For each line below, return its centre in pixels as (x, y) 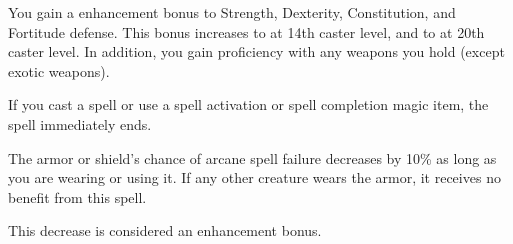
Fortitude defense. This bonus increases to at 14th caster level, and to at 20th (246, 31)
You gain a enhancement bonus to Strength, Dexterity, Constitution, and (232, 12)
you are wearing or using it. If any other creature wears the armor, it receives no (254, 177)
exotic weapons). (59, 70)
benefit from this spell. (77, 196)
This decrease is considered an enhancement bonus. (165, 230)
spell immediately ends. (80, 123)
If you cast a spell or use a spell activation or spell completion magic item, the (248, 104)
